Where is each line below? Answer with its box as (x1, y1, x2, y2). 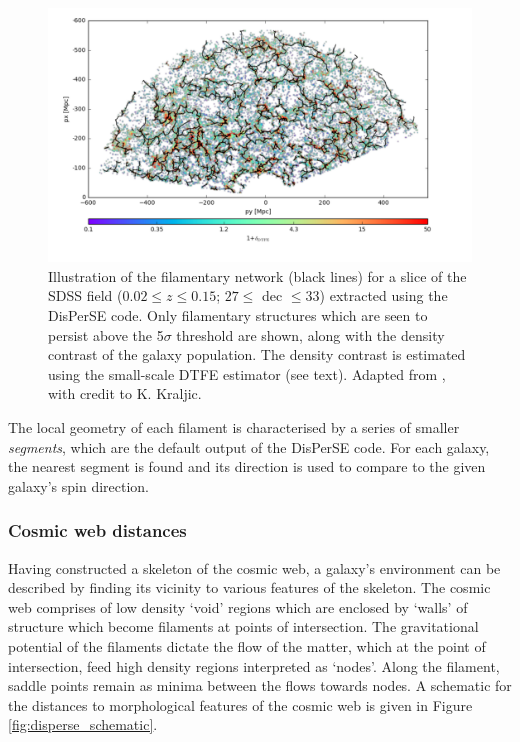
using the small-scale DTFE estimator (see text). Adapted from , (48, 363, 446, 384)
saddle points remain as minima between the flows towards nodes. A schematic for (8, 675, 512, 696)
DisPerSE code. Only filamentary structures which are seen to (48, 305, 428, 326)
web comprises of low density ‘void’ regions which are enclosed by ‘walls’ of (8, 596, 468, 617)
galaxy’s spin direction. (8, 475, 149, 496)
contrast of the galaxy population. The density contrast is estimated (48, 344, 466, 365)
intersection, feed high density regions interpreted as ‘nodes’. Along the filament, (8, 655, 500, 676)
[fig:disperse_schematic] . (8, 714, 158, 735)
